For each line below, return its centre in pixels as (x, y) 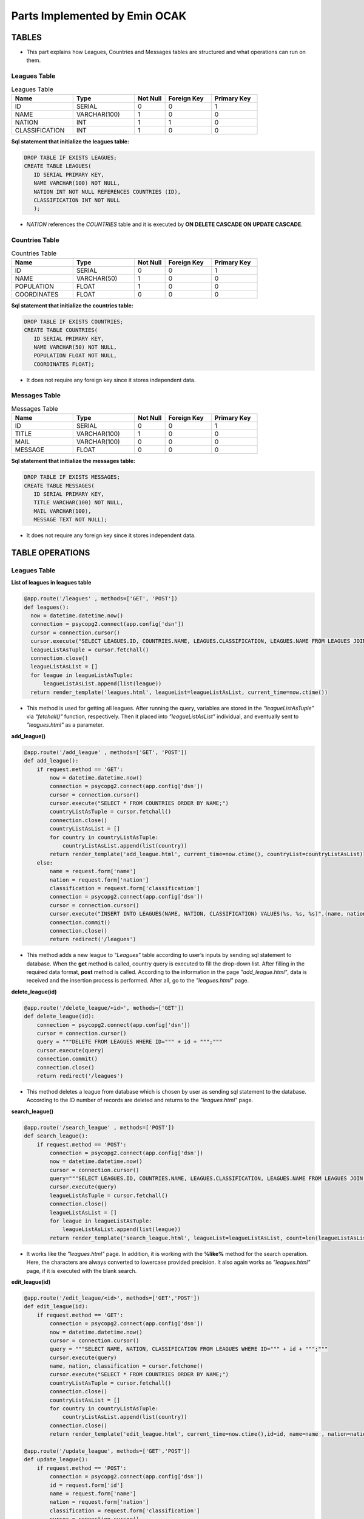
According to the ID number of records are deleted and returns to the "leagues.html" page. (140, 1100)
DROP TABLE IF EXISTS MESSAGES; (72, 477)
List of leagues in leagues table (51, 583)
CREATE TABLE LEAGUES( (58, 166)
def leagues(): (46, 607)
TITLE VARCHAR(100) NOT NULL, (79, 502)
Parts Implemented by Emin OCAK (99, 16)
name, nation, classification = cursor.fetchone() (126, 1366)
